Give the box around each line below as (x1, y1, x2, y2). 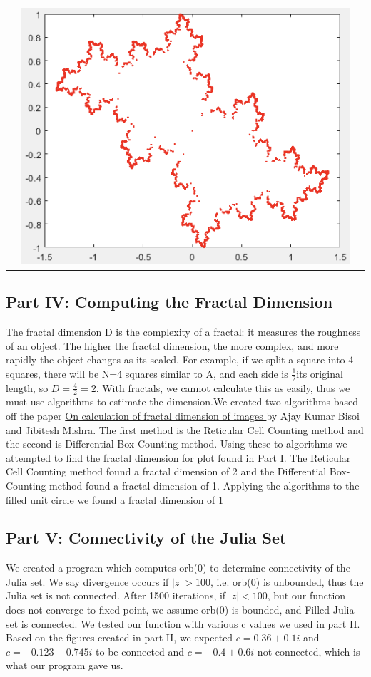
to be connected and (96, 644, 185, 658)
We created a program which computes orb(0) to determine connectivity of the (6, 560, 350, 575)
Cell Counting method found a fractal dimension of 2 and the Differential (6, 464, 327, 479)
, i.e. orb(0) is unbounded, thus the (210, 574, 364, 589)
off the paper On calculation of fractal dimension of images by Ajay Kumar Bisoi (6, 408, 360, 423)
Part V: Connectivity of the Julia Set (6, 527, 287, 549)
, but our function (267, 588, 346, 603)
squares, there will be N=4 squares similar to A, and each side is (6, 366, 288, 381)
